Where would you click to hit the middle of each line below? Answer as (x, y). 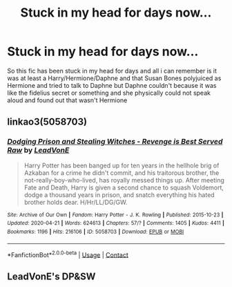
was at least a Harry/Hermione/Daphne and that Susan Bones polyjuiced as (114, 78)
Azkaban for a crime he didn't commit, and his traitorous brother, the (122, 173)
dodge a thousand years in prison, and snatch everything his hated (119, 194)
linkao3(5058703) (47, 122)
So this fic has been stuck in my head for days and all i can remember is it (112, 71)
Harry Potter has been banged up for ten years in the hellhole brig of (122, 165)
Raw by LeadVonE (38, 150)
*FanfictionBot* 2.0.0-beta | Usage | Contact (68, 254)
